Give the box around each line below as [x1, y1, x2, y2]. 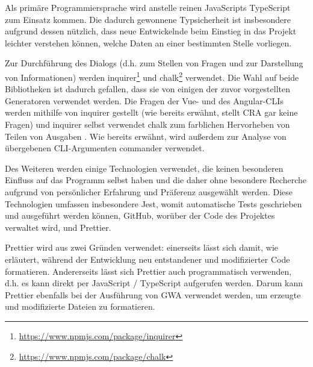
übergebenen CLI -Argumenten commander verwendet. [5, 142, 205, 154]
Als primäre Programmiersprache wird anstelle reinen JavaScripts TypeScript [5, 1, 291, 13]
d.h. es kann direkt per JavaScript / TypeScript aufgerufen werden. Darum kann [5, 277, 303, 289]
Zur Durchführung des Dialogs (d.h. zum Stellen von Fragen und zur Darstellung [5, 57, 303, 69]
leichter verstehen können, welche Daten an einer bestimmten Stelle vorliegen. [5, 36, 292, 49]
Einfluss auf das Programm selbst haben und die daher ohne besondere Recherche [5, 174, 306, 186]
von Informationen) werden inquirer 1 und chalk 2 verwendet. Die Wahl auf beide [5, 69, 299, 83]
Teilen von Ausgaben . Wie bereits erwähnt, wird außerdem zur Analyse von [5, 130, 287, 142]
